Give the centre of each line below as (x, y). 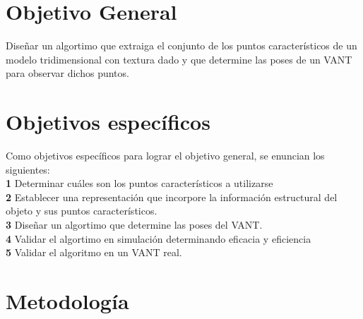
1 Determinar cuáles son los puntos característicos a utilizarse (139, 183)
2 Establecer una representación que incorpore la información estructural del (172, 197)
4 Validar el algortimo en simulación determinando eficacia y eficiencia (159, 238)
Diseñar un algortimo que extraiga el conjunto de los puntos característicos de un (181, 46)
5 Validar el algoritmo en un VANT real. (94, 252)
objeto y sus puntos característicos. (82, 211)
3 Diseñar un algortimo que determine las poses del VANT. (134, 224)
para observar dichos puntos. (67, 73)
